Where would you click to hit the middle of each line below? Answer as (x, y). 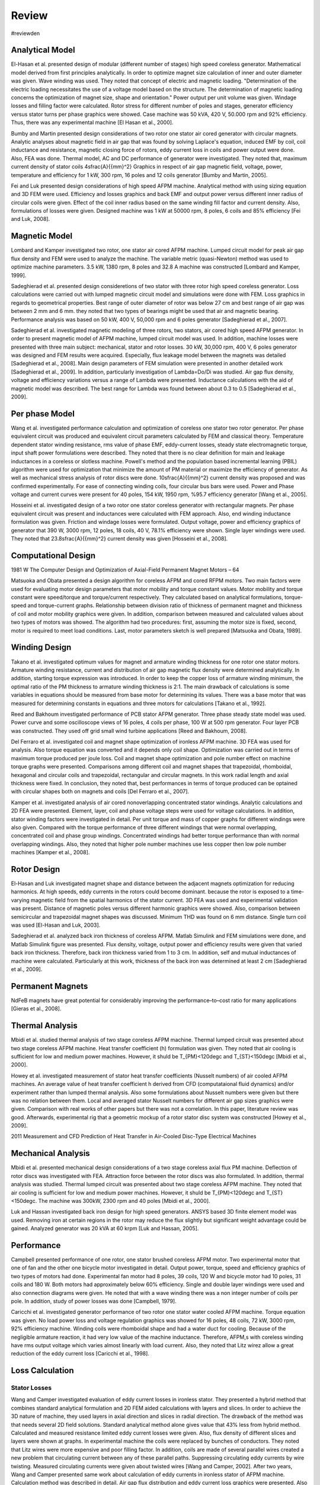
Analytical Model (43, 50)
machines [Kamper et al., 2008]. (50, 852)
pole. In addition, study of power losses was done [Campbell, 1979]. (94, 1301)
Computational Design (53, 555)
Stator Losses (31, 1388)
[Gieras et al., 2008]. (36, 1009)
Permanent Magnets (49, 986)
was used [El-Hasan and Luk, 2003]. (56, 925)
